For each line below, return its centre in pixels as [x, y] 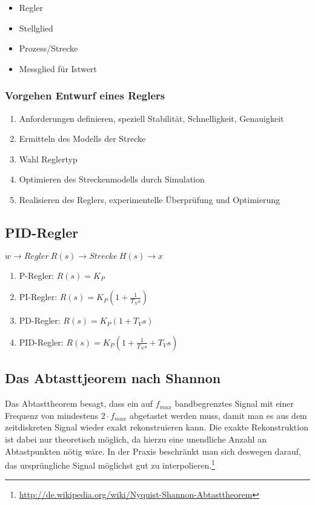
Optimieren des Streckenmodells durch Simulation [112, 179]
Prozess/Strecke [48, 48]
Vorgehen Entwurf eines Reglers [85, 95]
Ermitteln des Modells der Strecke [82, 139]
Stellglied [36, 28]
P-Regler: [37, 275]
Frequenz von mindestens [51, 415]
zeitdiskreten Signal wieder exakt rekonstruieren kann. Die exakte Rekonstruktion [157, 427]
